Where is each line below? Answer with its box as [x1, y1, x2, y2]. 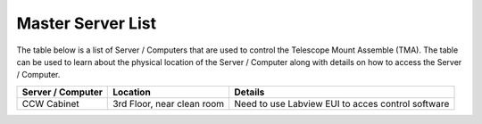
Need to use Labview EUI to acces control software [234, 97, 450, 110]
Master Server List [16, 13, 156, 33]
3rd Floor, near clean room [112, 97, 225, 110]
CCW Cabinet [21, 97, 79, 110]
